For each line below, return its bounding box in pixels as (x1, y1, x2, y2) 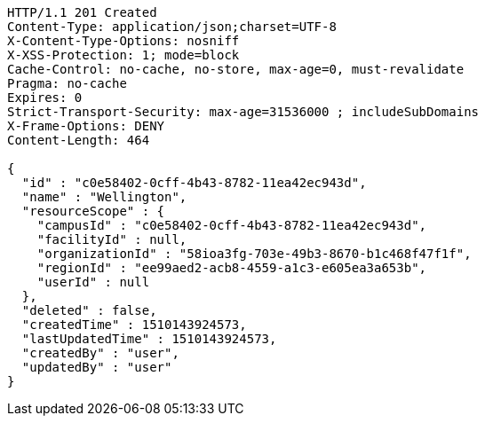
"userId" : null (36, 275, 150, 289)
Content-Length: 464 (7, 133, 150, 147)
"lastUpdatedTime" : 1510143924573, (21, 332, 277, 346)
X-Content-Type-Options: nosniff (7, 34, 240, 48)
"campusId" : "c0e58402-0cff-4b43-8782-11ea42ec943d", (36, 218, 427, 232)
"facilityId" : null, (36, 232, 187, 247)
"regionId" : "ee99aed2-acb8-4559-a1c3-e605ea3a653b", (36, 261, 427, 275)
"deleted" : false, (21, 303, 157, 317)
